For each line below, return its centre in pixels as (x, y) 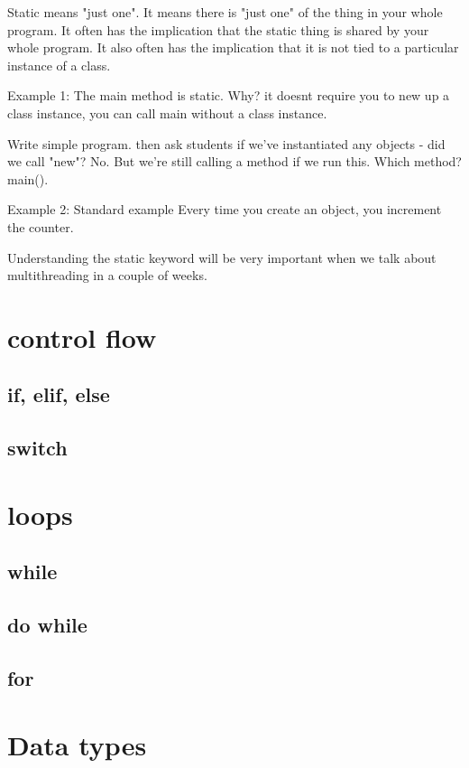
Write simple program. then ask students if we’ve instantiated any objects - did (226, 143)
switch (37, 448)
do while (47, 625)
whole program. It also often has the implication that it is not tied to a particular (233, 47)
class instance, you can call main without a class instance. (167, 112)
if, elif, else (59, 394)
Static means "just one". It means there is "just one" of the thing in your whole (225, 12)
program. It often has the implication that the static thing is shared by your (218, 29)
